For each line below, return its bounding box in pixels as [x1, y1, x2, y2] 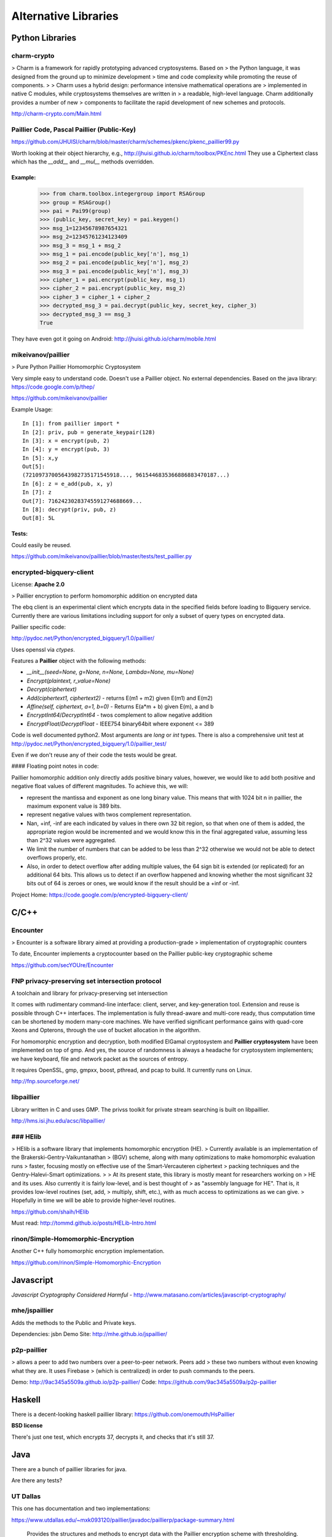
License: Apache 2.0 [11, 581, 65, 588]
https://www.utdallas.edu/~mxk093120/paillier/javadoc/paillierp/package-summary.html [11, 1516, 235, 1523]
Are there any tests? [11, 1477, 63, 1484]
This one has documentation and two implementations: [11, 1505, 151, 1512]
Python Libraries [11, 33, 77, 43]
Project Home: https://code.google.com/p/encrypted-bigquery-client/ [11, 891, 188, 898]
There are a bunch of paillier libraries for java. [11, 1465, 127, 1472]
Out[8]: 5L [22, 515, 55, 522]
